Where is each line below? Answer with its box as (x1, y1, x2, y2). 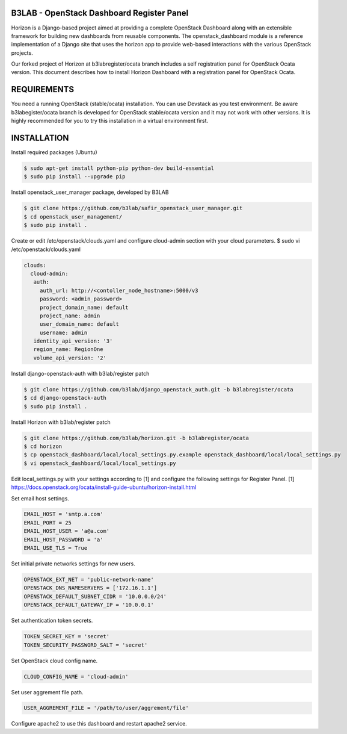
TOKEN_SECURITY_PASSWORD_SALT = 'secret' (23, 641, 148, 648)
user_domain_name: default (39, 321, 120, 328)
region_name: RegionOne (33, 346, 103, 353)
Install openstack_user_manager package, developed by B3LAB (11, 188, 169, 196)
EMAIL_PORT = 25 (23, 519, 72, 526)
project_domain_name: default (39, 304, 129, 311)
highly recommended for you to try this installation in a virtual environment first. (11, 117, 209, 125)
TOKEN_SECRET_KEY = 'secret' (23, 633, 110, 640)
